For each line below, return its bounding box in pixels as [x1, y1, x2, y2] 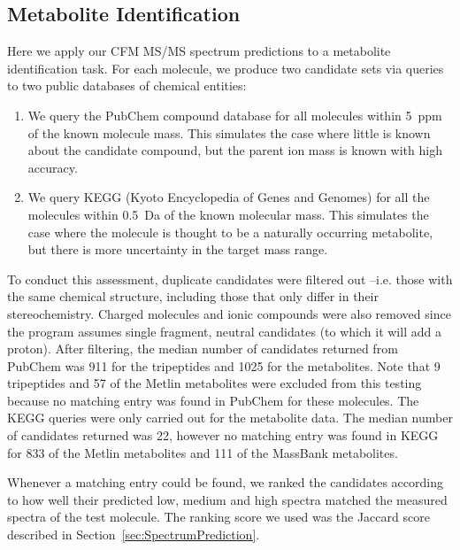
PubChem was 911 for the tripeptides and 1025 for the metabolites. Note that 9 [7, 356, 441, 375]
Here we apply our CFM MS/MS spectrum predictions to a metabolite [7, 42, 391, 60]
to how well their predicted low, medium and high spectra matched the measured [7, 490, 448, 508]
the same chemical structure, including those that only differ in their [7, 287, 379, 306]
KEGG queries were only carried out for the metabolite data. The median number [7, 408, 453, 427]
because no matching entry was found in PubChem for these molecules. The [7, 391, 419, 409]
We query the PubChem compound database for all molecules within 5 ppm [27, 105, 442, 124]
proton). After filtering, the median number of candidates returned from [7, 339, 398, 358]
